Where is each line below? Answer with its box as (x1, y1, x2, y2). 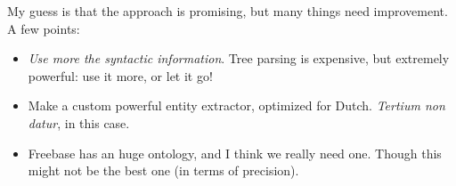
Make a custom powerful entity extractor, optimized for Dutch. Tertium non (28, 96, 445, 115)
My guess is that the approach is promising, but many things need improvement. (7, 2, 448, 20)
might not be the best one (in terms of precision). (28, 161, 299, 180)
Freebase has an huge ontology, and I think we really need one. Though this (28, 143, 442, 162)
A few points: (7, 19, 80, 37)
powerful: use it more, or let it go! (28, 66, 213, 85)
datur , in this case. (28, 113, 130, 132)
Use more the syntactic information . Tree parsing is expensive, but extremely (28, 49, 450, 68)
